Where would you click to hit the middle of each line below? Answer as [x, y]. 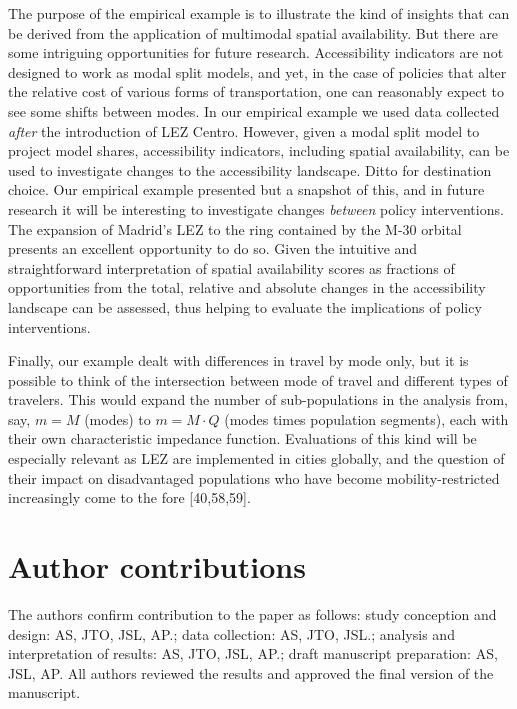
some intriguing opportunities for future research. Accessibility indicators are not [256, 52]
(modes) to [117, 418]
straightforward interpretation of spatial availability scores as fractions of [231, 267]
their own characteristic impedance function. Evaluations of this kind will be [242, 438]
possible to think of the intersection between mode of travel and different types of [258, 379]
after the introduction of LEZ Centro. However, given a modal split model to [244, 130]
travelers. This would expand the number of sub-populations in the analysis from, [258, 399]
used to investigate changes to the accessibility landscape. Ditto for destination [250, 169]
